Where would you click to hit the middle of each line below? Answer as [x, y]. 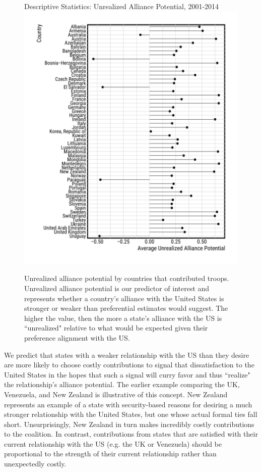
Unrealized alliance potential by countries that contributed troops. [127, 278]
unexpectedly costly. [35, 464]
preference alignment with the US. [77, 337]
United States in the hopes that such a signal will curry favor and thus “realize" [127, 374]
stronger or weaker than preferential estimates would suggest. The [126, 308]
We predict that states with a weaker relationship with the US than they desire [127, 355]
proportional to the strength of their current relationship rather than [110, 454]
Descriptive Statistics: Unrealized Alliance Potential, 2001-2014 [122, 6]
